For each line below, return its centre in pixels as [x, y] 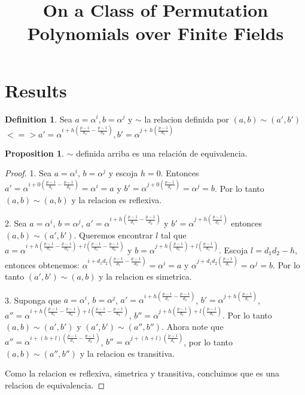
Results [36, 90]
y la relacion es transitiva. [127, 353]
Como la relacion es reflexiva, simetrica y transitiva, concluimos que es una [142, 373]
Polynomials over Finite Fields [155, 33]
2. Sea [16, 223]
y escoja [123, 173]
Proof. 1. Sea [28, 173]
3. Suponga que [33, 300]
